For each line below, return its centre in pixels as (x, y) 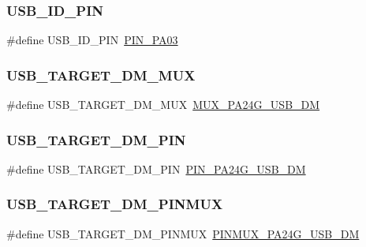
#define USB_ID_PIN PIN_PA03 (92, 40)
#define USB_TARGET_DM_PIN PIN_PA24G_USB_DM (156, 168)
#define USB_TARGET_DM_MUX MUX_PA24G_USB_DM (163, 105)
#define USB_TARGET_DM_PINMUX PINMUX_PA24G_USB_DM (183, 233)
